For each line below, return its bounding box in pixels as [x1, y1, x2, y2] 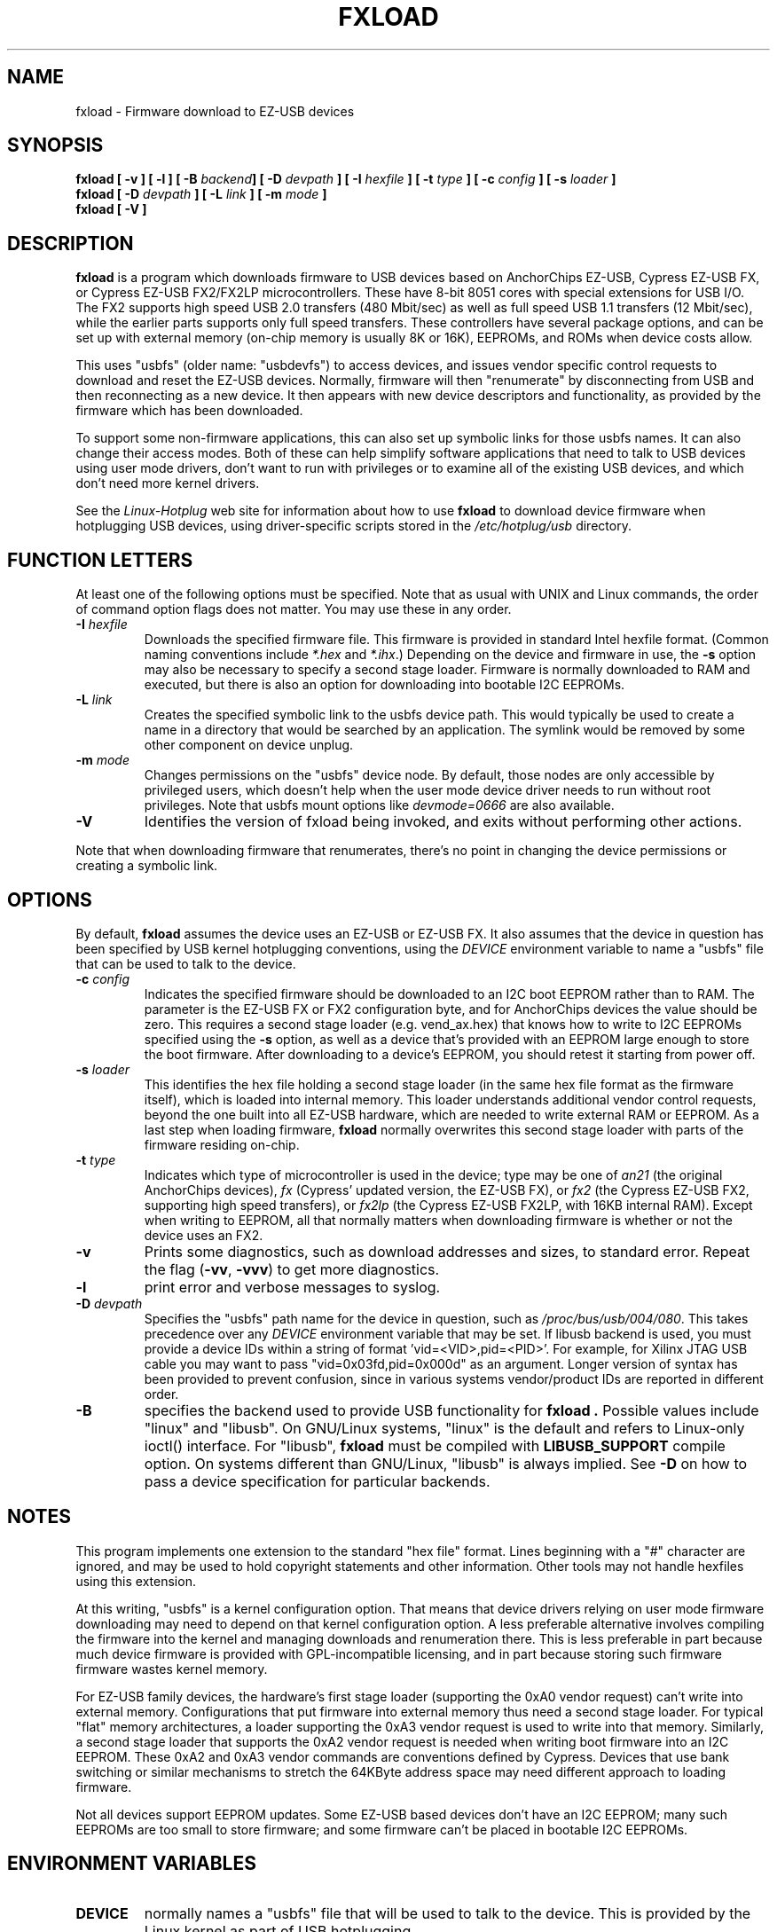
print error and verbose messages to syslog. [144, 1277, 441, 1296]
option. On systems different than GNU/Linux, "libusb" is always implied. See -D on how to [144, 1454, 748, 1473]
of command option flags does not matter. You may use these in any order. [75, 601, 512, 617]
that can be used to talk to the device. [75, 955, 296, 971]
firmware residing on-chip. [144, 1136, 300, 1152]
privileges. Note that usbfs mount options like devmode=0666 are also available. [144, 797, 615, 813]
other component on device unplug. [144, 737, 354, 753]
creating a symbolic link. [75, 858, 218, 874]
